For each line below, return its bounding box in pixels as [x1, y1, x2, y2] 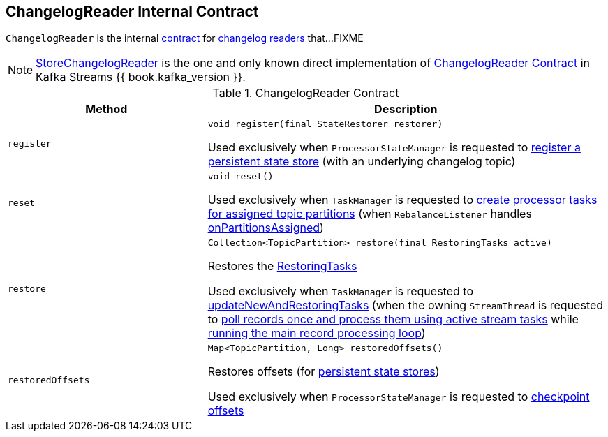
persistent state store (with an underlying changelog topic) [207, 154, 516, 169]
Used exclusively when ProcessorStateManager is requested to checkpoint [207, 390, 590, 404]
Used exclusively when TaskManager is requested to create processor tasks [207, 193, 598, 207]
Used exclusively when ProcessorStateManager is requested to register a [207, 140, 581, 155]
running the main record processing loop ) [207, 326, 426, 341]
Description [374, 102, 438, 117]
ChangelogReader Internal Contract [6, 3, 259, 20]
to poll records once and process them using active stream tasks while [207, 312, 579, 327]
